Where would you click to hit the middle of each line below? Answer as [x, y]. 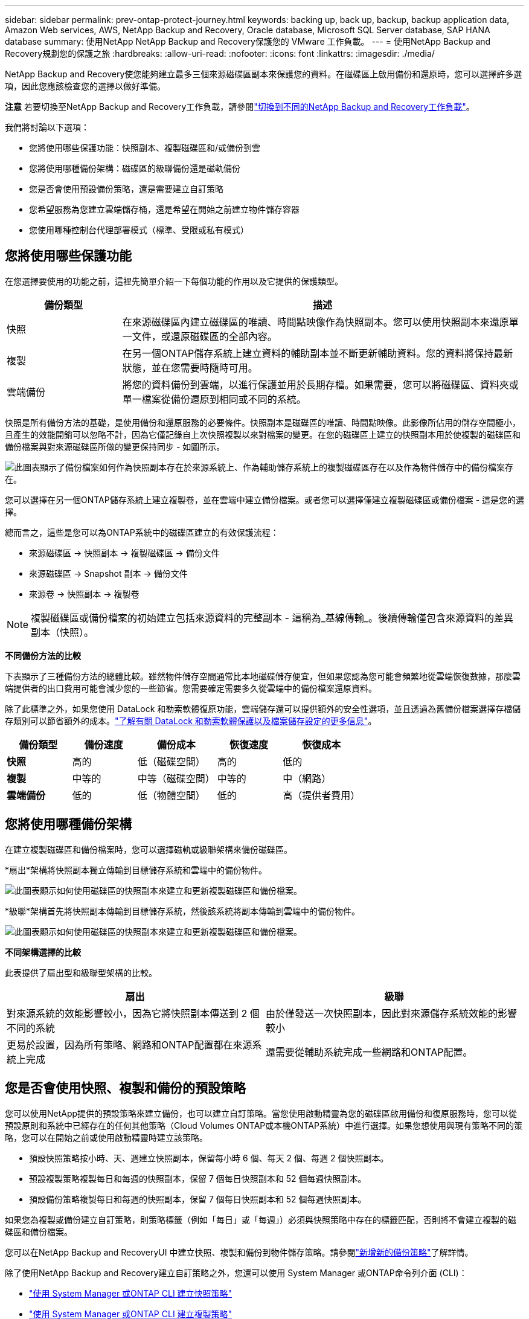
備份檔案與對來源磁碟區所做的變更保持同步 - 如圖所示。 [115, 446]
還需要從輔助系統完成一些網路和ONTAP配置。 [369, 1052]
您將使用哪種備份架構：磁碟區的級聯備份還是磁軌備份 [135, 168]
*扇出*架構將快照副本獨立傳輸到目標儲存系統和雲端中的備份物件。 [136, 870]
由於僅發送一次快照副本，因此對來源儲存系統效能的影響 [392, 1013]
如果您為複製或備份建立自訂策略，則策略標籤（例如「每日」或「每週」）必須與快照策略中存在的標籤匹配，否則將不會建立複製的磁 [261, 1219]
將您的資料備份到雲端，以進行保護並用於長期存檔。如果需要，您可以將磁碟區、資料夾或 [320, 384]
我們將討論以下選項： [47, 127]
